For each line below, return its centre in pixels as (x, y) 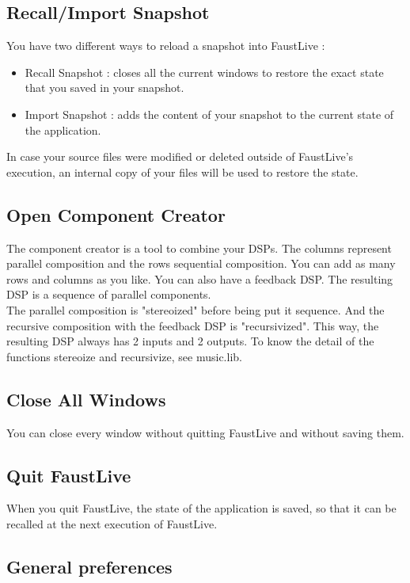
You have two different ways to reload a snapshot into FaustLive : (166, 46)
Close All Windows (86, 399)
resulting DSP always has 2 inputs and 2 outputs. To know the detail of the (190, 341)
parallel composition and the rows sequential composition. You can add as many (201, 263)
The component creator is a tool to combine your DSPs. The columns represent (199, 248)
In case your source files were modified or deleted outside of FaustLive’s (180, 156)
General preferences (89, 566)
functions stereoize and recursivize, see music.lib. (124, 356)
